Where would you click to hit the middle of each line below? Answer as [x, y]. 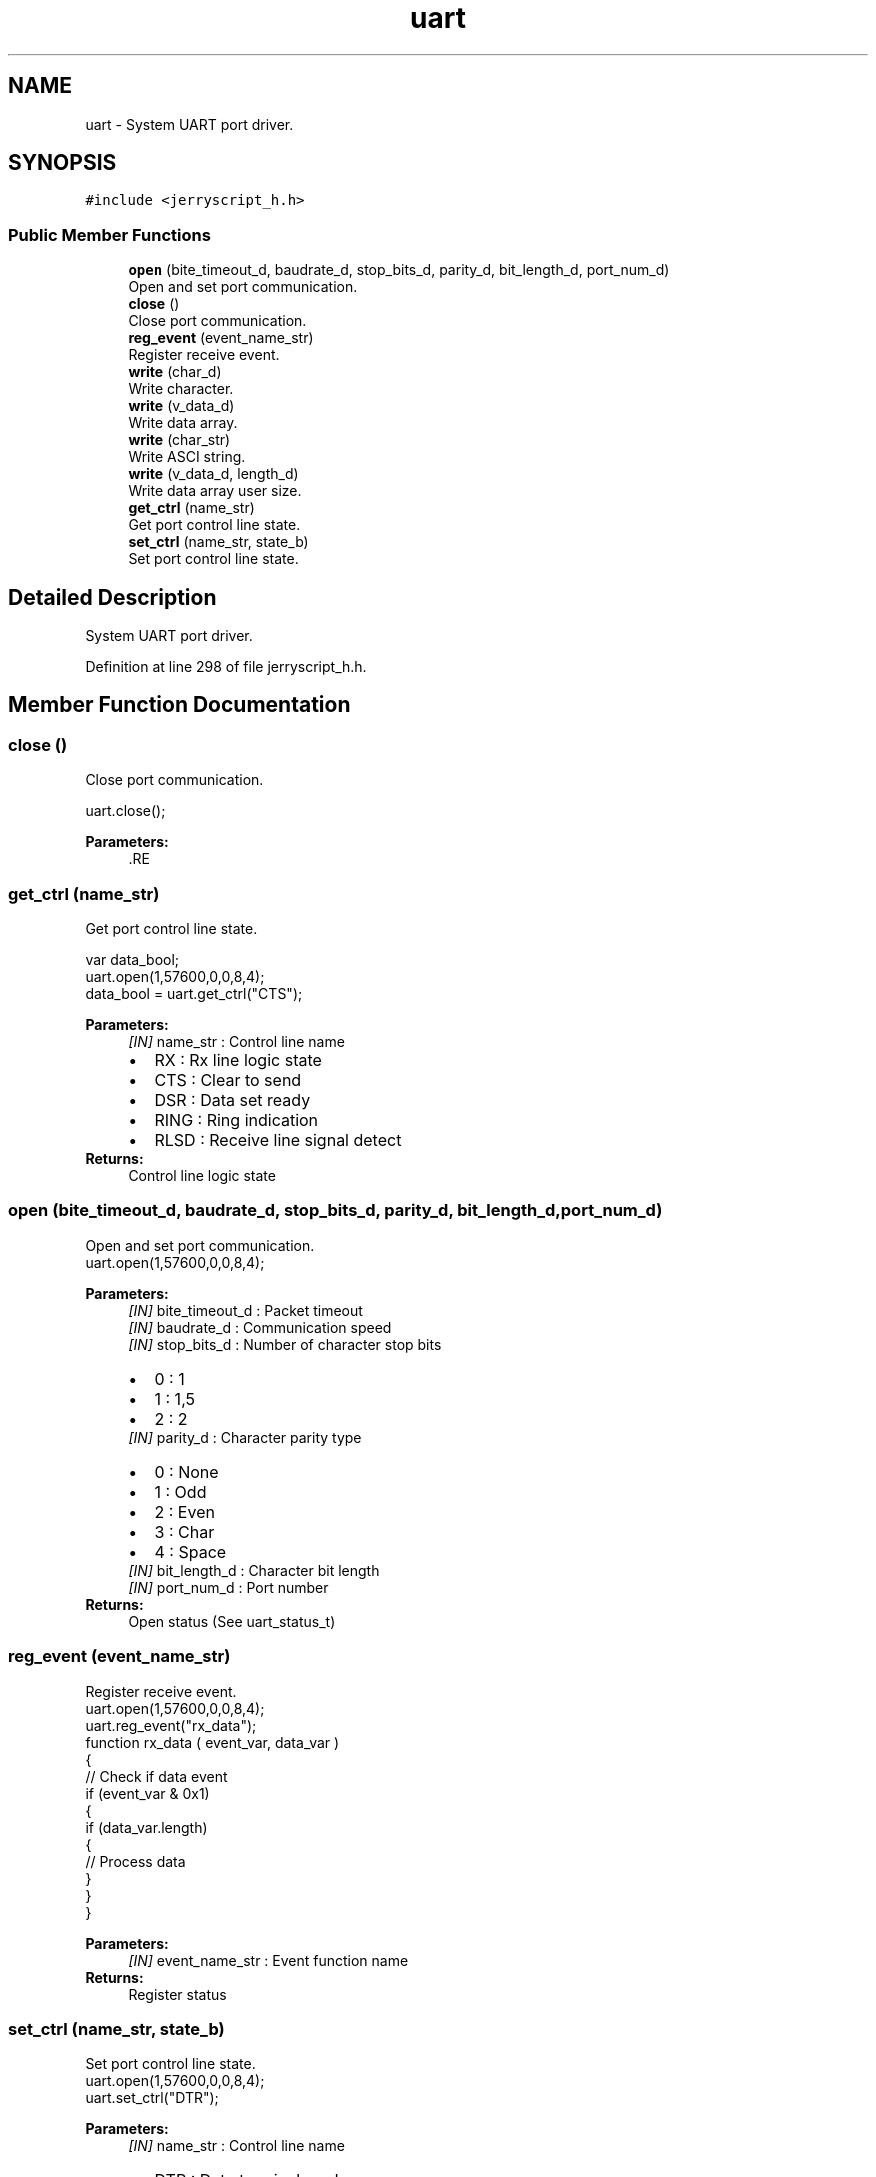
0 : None [186, 1471]
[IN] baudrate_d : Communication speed [260, 1327]
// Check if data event [156, 1776]
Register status [177, 1994]
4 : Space [190, 1551]
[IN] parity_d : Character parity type [245, 1437]
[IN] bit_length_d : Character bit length [254, 1570]
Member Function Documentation [179, 705]
